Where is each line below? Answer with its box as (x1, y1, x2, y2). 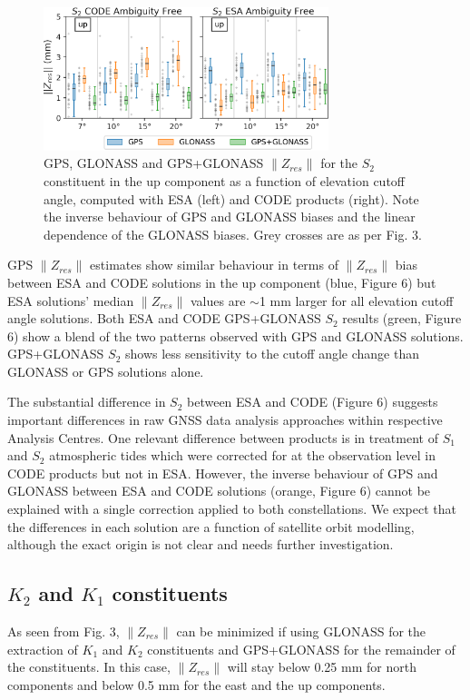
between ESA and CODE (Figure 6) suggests (187, 392, 438, 411)
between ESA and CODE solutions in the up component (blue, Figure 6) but (7, 272, 436, 291)
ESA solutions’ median (7, 291, 134, 310)
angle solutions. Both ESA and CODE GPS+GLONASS (7, 309, 321, 328)
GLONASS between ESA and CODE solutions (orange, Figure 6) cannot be (7, 481, 431, 500)
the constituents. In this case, (7, 657, 171, 676)
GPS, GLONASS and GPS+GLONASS (44, 153, 264, 173)
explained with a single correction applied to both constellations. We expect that (7, 499, 456, 518)
